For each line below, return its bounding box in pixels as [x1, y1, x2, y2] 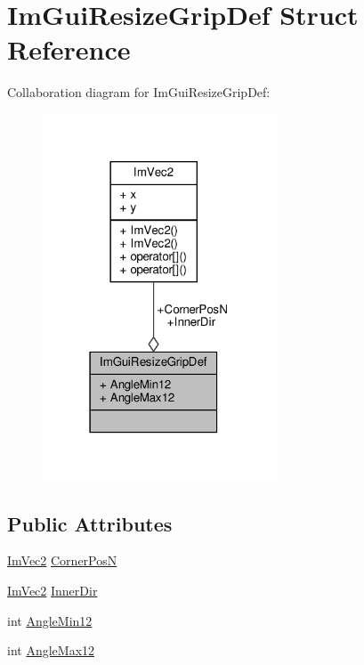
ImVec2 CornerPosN [7, 551, 117, 570]
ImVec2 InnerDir [7, 580, 98, 599]
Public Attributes [7, 509, 173, 537]
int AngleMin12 [7, 611, 93, 629]
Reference [7, 31, 131, 68]
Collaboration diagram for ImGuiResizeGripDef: [7, 83, 271, 101]
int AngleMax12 [7, 641, 95, 660]
